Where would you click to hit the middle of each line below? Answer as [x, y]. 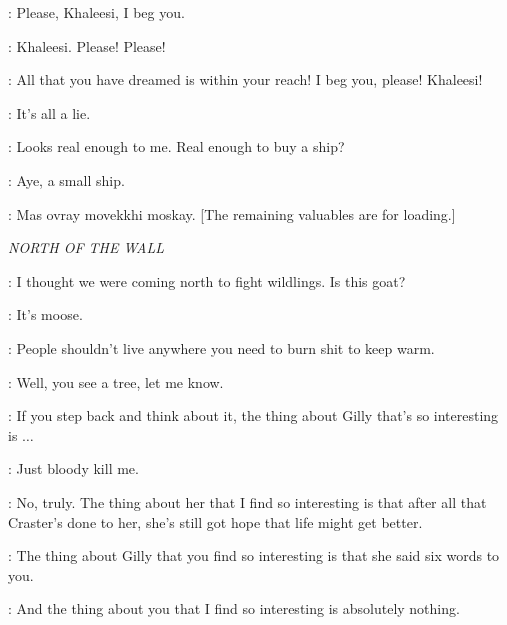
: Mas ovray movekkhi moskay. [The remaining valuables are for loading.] [232, 213]
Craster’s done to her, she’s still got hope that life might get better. [215, 521]
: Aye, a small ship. [66, 179]
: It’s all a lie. [49, 112]
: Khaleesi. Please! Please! [87, 45]
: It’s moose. [45, 314]
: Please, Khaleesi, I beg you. [96, 12]
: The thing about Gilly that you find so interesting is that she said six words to [254, 555]
